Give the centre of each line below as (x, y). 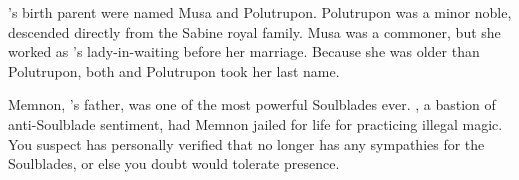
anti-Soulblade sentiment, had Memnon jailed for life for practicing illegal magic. (255, 123)
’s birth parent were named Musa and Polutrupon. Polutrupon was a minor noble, (260, 12)
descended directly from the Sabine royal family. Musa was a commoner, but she (254, 31)
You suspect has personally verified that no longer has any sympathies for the (246, 143)
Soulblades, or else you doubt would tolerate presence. (174, 163)
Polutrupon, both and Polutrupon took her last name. (174, 70)
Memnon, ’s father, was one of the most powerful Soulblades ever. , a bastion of (252, 104)
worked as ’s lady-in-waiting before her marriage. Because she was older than (244, 51)
